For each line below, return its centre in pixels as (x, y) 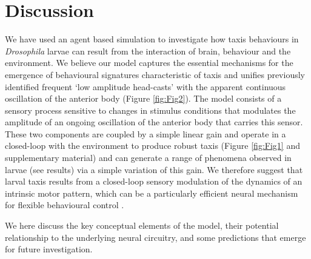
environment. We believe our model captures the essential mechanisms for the (149, 63)
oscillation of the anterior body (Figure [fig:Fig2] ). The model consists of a (143, 98)
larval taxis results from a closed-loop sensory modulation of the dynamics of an (154, 181)
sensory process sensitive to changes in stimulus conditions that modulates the (150, 110)
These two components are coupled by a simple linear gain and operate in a (145, 133)
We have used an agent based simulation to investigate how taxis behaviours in (152, 39)
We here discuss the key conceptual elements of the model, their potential (142, 225)
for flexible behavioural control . (65, 205)
